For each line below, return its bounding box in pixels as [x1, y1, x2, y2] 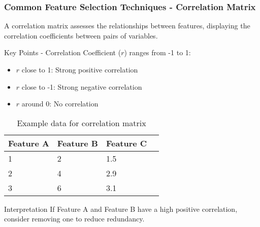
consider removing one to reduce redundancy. [4, 213, 145, 224]
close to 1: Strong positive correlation [21, 64, 138, 74]
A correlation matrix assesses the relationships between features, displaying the [4, 20, 250, 31]
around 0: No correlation [21, 98, 99, 109]
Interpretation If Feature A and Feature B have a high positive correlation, [4, 203, 238, 214]
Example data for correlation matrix [17, 117, 146, 129]
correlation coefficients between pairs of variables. [4, 30, 158, 41]
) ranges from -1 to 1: [124, 47, 191, 58]
